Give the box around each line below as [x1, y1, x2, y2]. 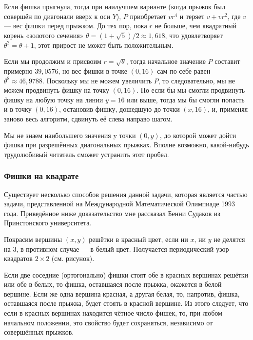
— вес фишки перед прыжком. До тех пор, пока [4, 20, 147, 31]
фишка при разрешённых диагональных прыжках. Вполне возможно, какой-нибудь [4, 140, 249, 150]
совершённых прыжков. [4, 327, 74, 337]
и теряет [179, 11, 205, 21]
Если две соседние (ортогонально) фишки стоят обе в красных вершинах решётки [4, 269, 249, 280]
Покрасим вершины [4, 234, 62, 244]
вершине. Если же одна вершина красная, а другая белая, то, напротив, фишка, [4, 288, 240, 299]
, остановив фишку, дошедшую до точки [59, 104, 180, 114]
